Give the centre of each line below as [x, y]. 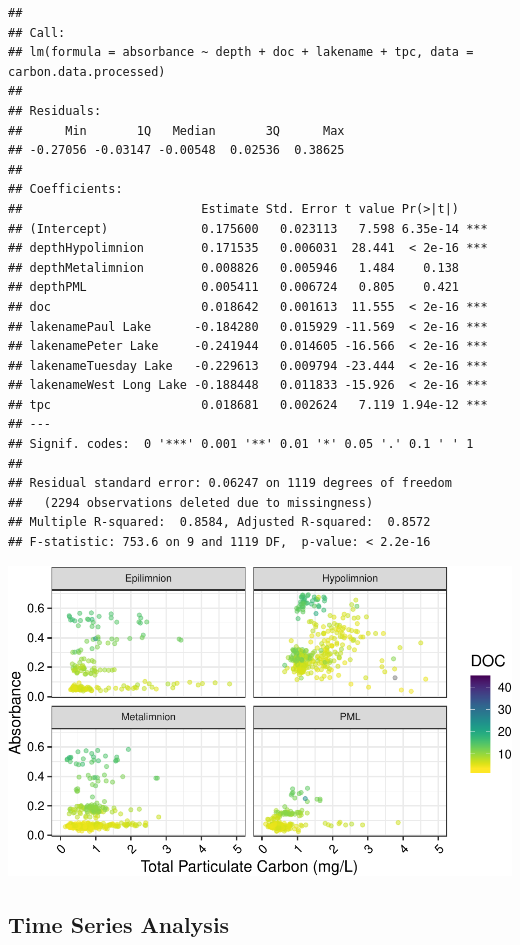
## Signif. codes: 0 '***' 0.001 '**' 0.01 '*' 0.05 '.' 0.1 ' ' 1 [241, 444]
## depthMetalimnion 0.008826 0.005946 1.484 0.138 [234, 267]
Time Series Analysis [119, 923]
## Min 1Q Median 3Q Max [176, 130]
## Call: [37, 32]
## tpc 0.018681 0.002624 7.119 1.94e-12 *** [248, 404]
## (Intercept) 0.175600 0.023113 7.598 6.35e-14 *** [248, 228]
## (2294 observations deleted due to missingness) [191, 502]
